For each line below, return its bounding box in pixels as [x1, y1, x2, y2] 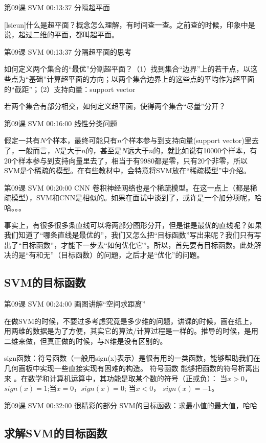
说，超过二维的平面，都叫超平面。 [4, 29, 119, 40]
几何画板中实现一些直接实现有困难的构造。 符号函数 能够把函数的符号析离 [4, 363, 253, 374]
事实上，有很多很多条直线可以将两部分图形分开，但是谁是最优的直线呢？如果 [4, 219, 262, 230]
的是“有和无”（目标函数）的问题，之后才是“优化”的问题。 [11, 249, 204, 260]
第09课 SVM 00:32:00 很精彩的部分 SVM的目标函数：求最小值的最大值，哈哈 [4, 400, 257, 410]
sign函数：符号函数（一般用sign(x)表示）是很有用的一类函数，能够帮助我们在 [4, 353, 260, 363]
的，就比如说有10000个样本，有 [153, 145, 257, 155]
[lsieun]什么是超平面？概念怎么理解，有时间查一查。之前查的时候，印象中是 [4, 19, 255, 30]
